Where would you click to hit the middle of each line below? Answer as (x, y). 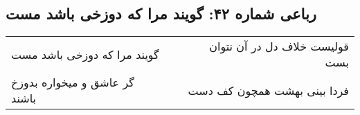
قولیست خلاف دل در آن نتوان (279, 46)
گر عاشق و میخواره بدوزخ (73, 82)
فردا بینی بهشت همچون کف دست (268, 90)
